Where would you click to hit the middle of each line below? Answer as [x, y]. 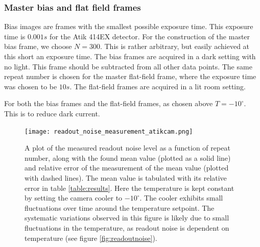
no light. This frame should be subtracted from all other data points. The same [128, 66]
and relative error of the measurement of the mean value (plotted [127, 168]
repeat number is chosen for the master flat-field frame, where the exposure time [130, 76]
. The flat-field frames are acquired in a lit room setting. [158, 86]
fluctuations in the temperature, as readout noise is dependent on [127, 227]
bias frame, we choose [38, 46]
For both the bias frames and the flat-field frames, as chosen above [109, 103]
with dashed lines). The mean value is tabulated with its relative [126, 178]
